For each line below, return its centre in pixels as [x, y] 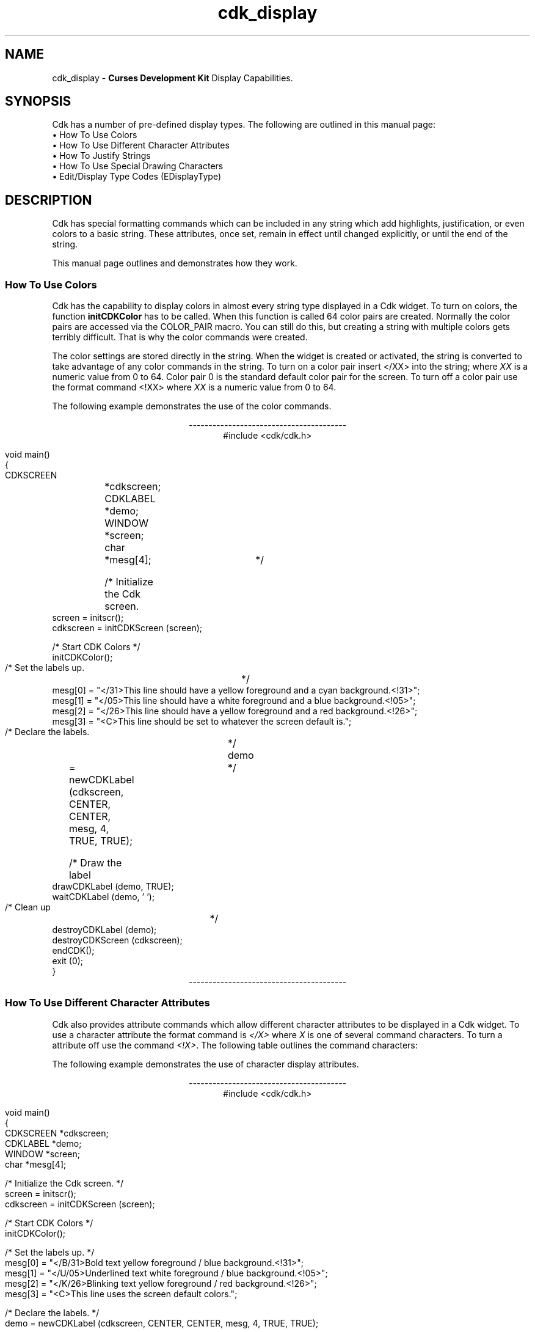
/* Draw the [95, 863]
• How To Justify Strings [101, 156]
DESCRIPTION [49, 200]
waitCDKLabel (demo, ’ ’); [104, 897]
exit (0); [68, 961]
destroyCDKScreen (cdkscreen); [117, 940]
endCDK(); [73, 951]
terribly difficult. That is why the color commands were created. [180, 337]
